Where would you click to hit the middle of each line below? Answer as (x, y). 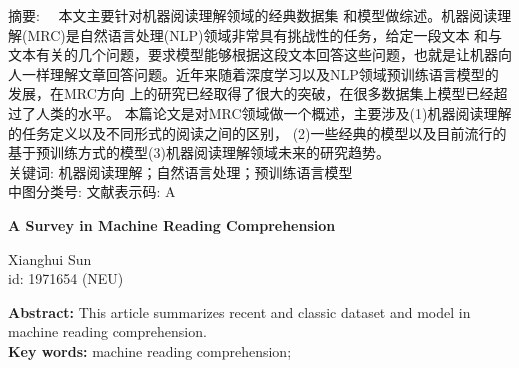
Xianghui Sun (50, 258)
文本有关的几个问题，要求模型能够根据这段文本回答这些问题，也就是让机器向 (260, 54)
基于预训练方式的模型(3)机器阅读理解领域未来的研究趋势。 (199, 152)
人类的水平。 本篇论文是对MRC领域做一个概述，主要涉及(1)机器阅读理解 (273, 112)
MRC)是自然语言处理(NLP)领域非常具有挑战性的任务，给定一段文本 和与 (265, 34)
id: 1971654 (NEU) (66, 278)
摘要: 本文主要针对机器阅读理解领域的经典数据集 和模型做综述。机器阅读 (253, 15)
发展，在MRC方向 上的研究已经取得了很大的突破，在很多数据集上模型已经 (251, 93)
